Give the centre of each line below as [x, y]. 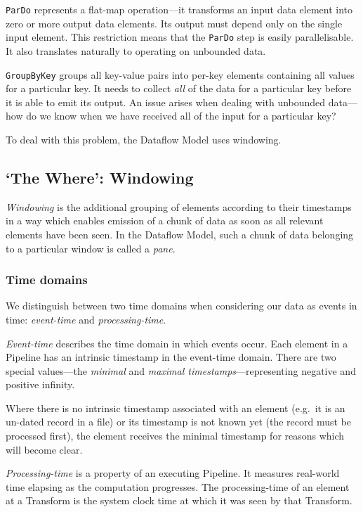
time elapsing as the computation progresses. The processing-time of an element [178, 486]
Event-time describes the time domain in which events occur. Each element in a [177, 343]
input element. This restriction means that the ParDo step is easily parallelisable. [180, 37]
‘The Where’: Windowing [100, 177]
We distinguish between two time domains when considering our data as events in [181, 306]
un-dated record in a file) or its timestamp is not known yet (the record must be [179, 422]
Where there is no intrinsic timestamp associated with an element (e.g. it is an [176, 408]
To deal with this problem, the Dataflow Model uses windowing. [144, 139]
